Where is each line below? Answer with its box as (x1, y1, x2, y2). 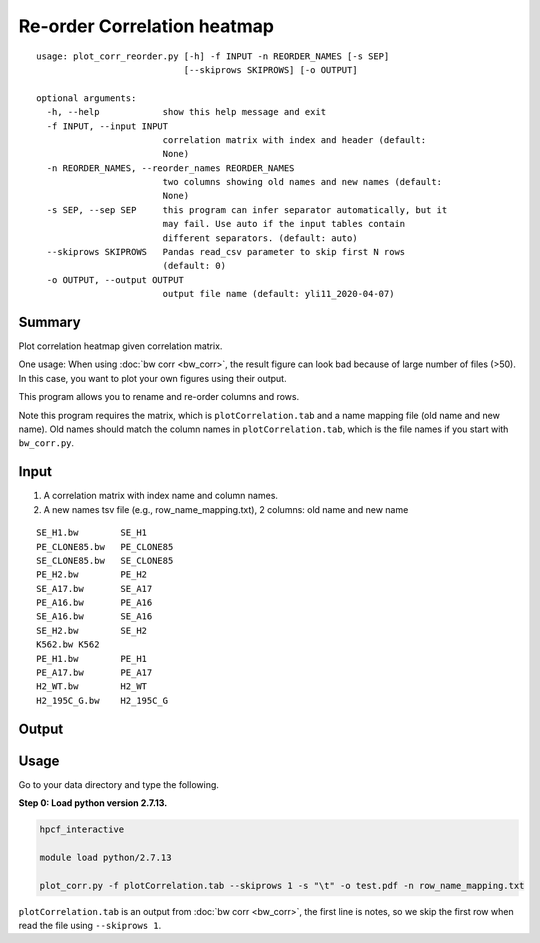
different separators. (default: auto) (162, 232, 359, 244)
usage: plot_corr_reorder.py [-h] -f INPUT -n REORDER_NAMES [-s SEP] (36, 50, 390, 62)
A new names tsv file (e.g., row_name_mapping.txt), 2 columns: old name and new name (43, 503, 409, 515)
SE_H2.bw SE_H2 (36, 625, 148, 636)
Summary (18, 314, 81, 330)
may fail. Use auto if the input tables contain (162, 218, 406, 230)
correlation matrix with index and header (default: (162, 134, 427, 145)
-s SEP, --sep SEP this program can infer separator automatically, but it (46, 204, 448, 215)
